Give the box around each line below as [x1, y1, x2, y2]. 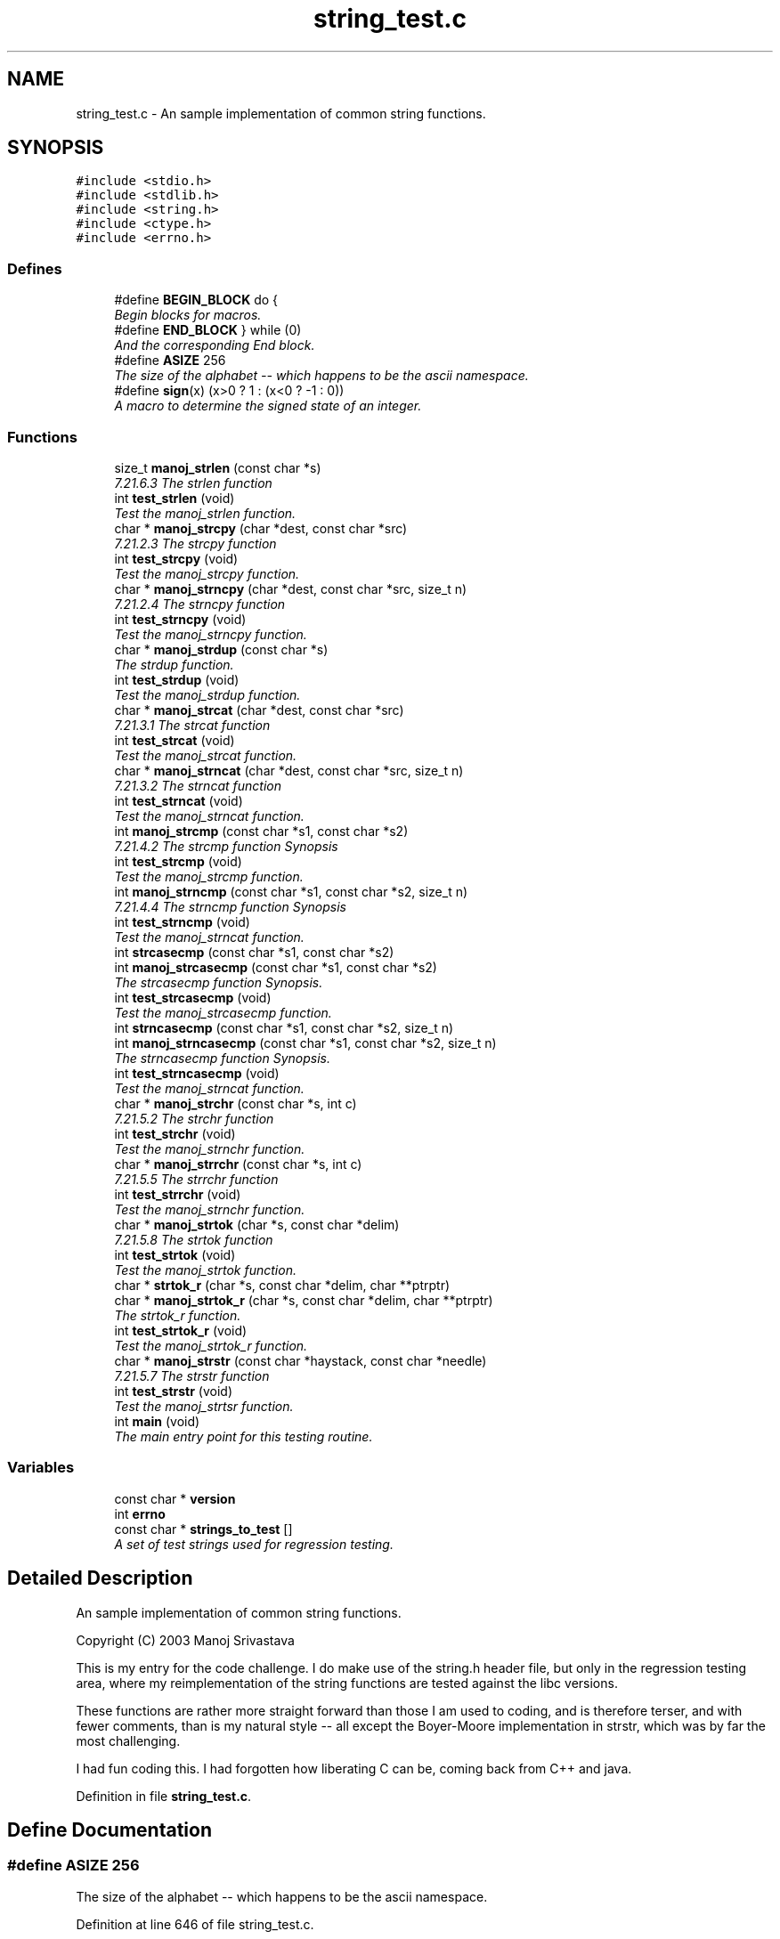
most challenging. [76, 1732, 181, 1748]
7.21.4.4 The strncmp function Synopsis [114, 898, 346, 914]
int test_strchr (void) [114, 1125, 236, 1141]
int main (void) [114, 1413, 200, 1429]
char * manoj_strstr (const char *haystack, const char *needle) [114, 1352, 487, 1368]
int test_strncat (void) [114, 792, 243, 808]
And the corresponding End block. [114, 337, 315, 353]
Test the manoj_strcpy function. [114, 565, 300, 581]
